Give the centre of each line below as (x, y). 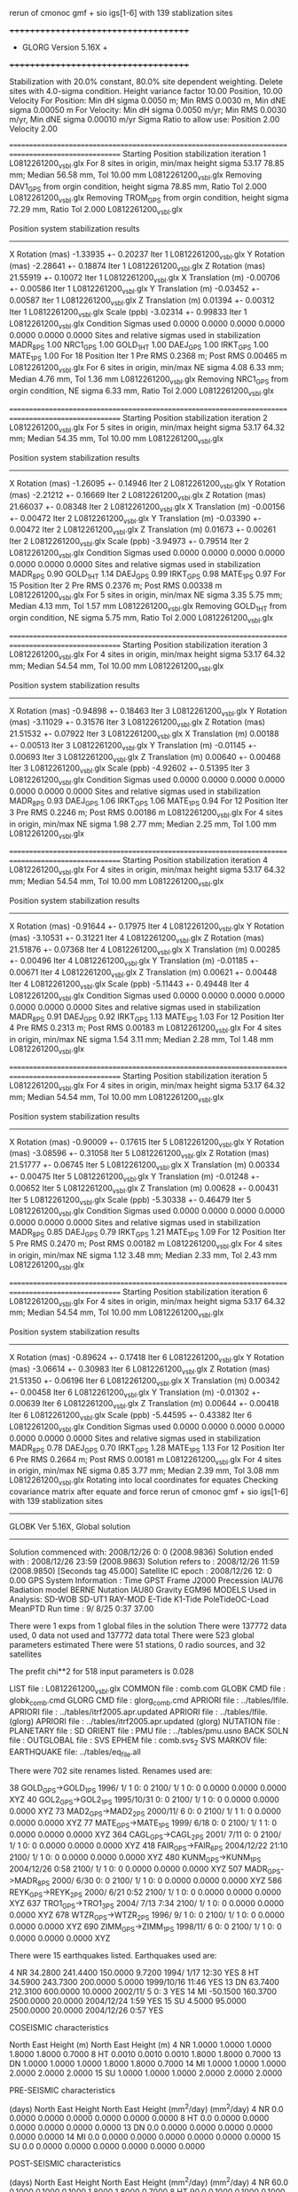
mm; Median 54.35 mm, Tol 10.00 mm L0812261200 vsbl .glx (117, 440)
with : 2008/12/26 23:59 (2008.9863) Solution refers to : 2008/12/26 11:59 (145, 1562)
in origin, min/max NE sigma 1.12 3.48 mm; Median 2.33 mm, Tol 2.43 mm (143, 1254)
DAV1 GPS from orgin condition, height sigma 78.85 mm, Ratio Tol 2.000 (138, 187)
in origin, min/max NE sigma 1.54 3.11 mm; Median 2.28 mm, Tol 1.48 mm (141, 1040)
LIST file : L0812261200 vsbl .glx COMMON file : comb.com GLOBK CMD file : (148, 1690)
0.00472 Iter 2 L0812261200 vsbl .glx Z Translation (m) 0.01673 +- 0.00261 (143, 530)
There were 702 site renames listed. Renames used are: (111, 1771)
